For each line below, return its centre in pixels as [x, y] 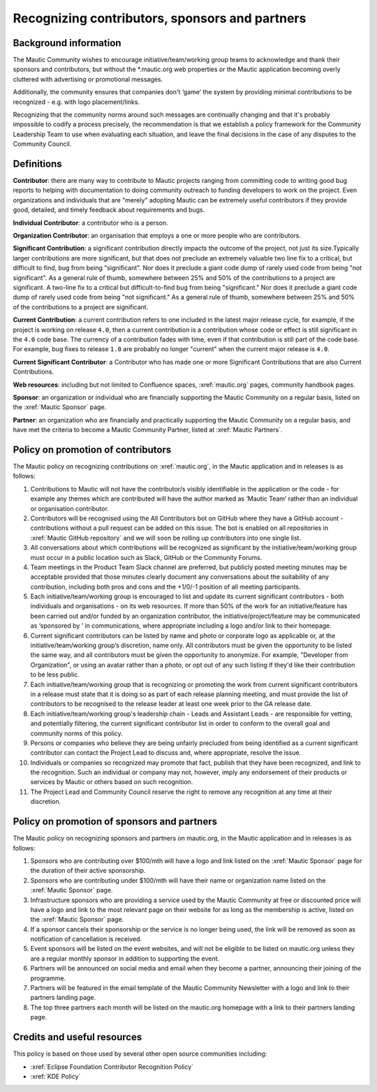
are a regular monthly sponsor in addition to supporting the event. [125, 958]
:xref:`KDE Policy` [56, 1076]
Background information [67, 43]
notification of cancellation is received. [86, 939]
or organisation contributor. [70, 508]
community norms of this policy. [77, 733]
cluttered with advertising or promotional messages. [88, 79]
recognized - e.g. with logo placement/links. [76, 102]
